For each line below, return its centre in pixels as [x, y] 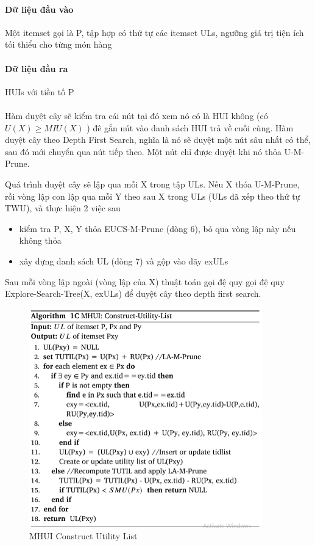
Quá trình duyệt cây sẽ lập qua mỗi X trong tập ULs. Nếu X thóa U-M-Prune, [152, 184]
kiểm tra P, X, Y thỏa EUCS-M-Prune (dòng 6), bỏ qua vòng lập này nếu [157, 228]
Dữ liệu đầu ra [37, 68]
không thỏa [40, 240]
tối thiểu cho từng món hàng [58, 44]
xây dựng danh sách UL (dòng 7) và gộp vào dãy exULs [124, 260]
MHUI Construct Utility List [83, 536]
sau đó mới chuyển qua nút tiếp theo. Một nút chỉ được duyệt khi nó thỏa [143, 151]
